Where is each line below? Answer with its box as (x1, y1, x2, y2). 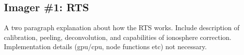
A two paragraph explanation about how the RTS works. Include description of (4, 22, 240, 33)
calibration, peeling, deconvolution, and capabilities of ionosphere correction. (4, 32, 231, 42)
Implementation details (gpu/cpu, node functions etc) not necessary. (4, 41, 207, 52)
